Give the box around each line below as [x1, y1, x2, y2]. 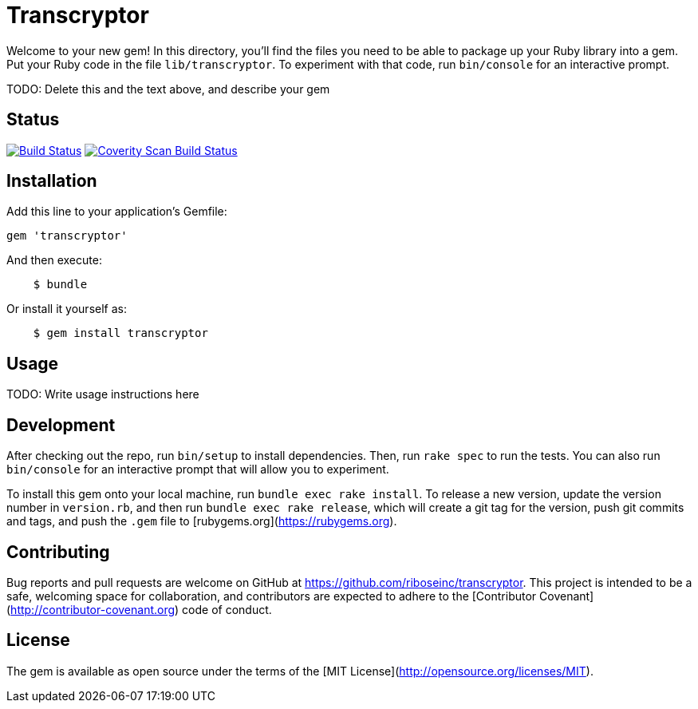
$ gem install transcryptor [33, 327, 208, 340]
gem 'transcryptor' [6, 229, 128, 243]
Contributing [6, 541, 110, 562]
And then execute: [6, 253, 102, 267]
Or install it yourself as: [6, 302, 127, 316]
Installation [6, 171, 97, 192]
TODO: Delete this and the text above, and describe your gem [6, 81, 330, 96]
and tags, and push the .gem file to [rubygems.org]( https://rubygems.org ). [6, 514, 397, 529]
